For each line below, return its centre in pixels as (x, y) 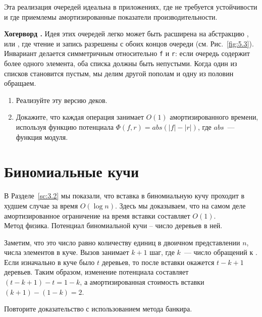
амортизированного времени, (214, 117)
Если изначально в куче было (49, 262)
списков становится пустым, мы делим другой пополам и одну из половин (119, 73)
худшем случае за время (41, 205)
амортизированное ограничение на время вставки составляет (97, 215)
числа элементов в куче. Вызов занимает (67, 252)
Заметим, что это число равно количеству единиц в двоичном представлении (122, 242)
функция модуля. (42, 137)
